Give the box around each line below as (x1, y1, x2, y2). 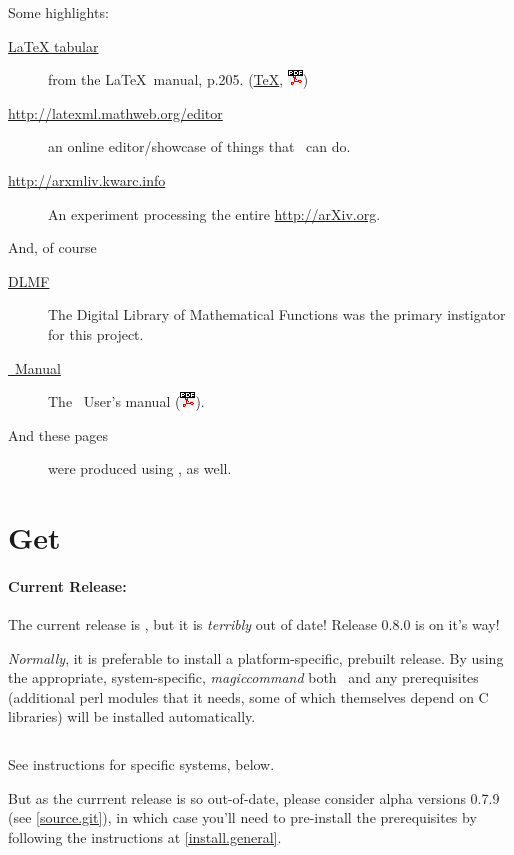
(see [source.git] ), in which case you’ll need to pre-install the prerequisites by (8, 807, 477, 828)
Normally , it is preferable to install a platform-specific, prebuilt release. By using (8, 647, 504, 668)
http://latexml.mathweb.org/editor (8, 102, 223, 123)
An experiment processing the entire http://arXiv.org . (48, 203, 381, 224)
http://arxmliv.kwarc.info (8, 169, 166, 190)
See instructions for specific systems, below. (8, 754, 275, 775)
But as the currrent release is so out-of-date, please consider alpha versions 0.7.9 (8, 787, 500, 808)
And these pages (8, 424, 109, 445)
